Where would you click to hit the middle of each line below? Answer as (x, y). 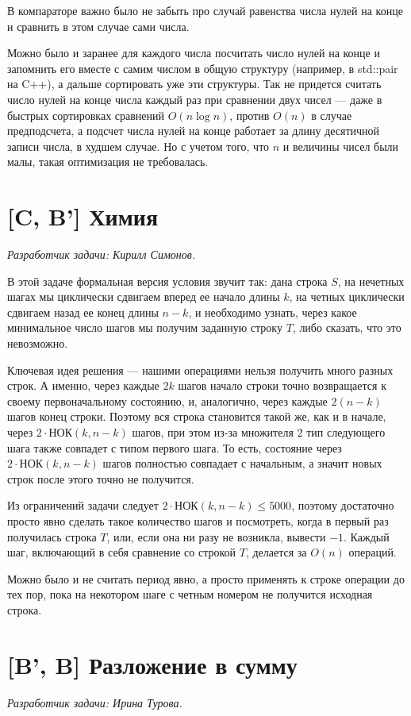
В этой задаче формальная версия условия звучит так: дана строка (167, 281)
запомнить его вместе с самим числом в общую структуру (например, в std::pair (203, 68)
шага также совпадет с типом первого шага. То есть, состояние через (175, 447)
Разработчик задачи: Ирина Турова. (95, 702)
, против (250, 115)
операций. (373, 552)
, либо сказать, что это (347, 327)
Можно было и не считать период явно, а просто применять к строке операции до (206, 578)
